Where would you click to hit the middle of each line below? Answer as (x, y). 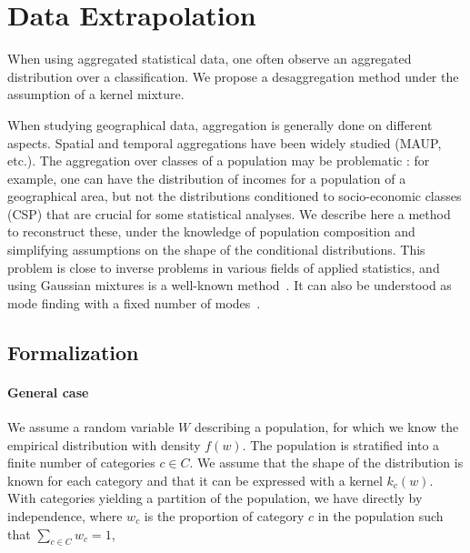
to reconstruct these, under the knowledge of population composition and (211, 231)
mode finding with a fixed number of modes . (134, 302)
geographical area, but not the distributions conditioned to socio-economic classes (235, 196)
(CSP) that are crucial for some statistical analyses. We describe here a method (229, 213)
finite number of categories (81, 463)
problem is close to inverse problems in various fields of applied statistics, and (224, 267)
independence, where (65, 515)
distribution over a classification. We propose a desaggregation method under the (233, 76)
